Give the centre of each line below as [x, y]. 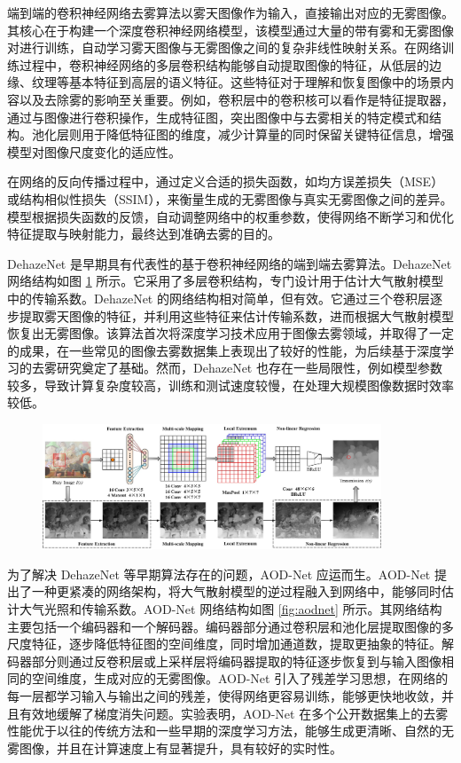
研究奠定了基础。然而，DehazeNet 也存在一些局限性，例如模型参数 [249, 368]
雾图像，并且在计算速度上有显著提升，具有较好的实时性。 [175, 747]
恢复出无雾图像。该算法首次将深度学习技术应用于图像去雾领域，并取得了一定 [230, 333]
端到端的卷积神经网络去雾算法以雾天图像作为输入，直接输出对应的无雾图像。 [230, 12]
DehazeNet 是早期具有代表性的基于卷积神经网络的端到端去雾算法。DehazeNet [230, 263]
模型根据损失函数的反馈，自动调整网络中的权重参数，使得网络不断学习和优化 [230, 216]
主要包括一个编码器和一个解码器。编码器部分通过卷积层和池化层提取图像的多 [230, 626]
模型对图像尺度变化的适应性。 [94, 151]
